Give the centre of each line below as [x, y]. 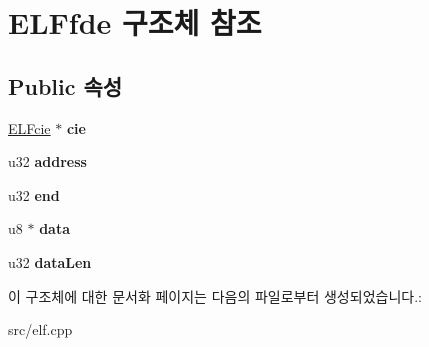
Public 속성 [65, 85]
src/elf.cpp [40, 329]
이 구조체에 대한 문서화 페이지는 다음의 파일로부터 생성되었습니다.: [215, 295]
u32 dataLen [50, 261]
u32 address [47, 161]
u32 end [34, 194]
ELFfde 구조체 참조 [135, 22]
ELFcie [29, 127]
